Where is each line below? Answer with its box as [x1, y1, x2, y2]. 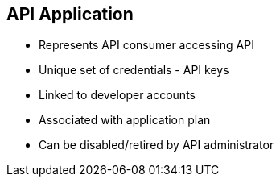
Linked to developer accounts [39, 88, 196, 102]
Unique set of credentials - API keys [39, 63, 229, 77]
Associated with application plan [39, 113, 211, 127]
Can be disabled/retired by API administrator [39, 138, 274, 152]
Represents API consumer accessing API [39, 38, 254, 52]
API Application [6, 4, 134, 24]
